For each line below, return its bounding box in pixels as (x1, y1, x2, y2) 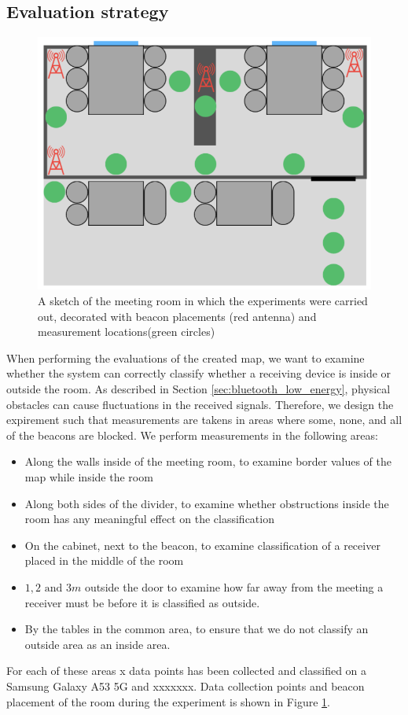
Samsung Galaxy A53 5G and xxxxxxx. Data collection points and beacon (6, 677, 365, 694)
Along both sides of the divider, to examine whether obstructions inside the (24, 495, 389, 511)
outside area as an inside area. (24, 636, 171, 652)
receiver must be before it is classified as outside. (24, 594, 260, 610)
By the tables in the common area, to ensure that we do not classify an (24, 621, 369, 637)
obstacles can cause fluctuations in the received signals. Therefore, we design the (6, 396, 394, 412)
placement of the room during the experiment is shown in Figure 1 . (6, 693, 330, 709)
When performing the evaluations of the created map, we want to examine (6, 349, 365, 366)
